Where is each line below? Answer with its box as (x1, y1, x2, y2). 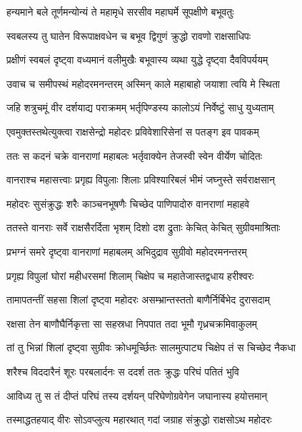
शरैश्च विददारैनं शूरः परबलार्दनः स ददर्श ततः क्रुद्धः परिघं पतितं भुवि (6, 363, 239, 378)
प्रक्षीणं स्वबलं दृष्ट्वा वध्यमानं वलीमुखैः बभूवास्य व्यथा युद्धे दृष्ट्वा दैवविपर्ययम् (6, 52, 268, 67)
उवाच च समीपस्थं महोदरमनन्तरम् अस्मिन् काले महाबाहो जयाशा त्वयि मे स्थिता (6, 76, 280, 91)
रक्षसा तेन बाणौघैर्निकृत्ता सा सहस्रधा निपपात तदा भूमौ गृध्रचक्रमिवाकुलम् (6, 316, 258, 331)
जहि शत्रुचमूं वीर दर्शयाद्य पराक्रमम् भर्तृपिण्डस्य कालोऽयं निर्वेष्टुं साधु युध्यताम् (6, 100, 274, 115)
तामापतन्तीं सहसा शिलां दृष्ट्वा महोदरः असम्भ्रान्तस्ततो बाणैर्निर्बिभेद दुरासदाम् (6, 292, 270, 307)
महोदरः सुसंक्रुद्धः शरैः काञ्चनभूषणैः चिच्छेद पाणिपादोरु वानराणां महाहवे (6, 196, 250, 211)
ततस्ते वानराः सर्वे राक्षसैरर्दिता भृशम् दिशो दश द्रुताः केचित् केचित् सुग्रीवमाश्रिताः (6, 220, 281, 235)
